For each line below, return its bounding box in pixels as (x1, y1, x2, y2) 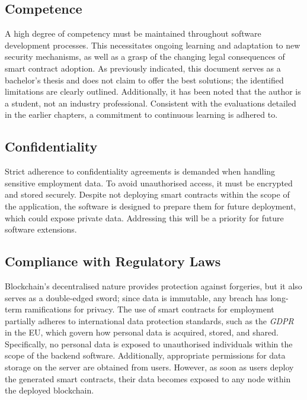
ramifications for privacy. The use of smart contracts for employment (24, 303, 274, 315)
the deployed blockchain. (5, 384, 94, 396)
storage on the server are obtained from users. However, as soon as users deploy (5, 361, 294, 373)
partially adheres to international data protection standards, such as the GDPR (5, 314, 294, 327)
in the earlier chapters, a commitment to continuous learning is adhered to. (5, 108, 278, 121)
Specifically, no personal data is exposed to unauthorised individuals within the (5, 337, 293, 350)
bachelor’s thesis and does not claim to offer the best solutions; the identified (5, 73, 284, 86)
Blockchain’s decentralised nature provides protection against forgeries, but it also (5, 279, 302, 292)
